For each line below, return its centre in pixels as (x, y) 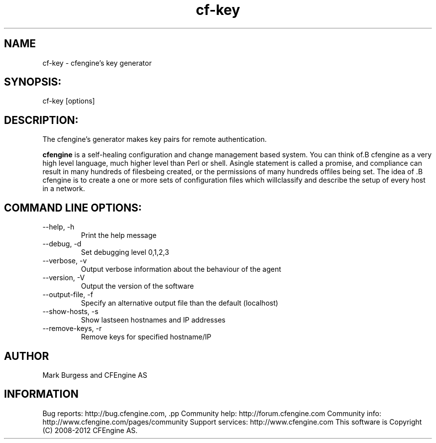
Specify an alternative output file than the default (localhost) (179, 303)
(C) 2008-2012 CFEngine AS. (90, 430)
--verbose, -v (65, 261)
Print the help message (119, 235)
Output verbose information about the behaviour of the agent (181, 269)
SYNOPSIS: (33, 82)
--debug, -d (62, 244)
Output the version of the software (137, 286)
